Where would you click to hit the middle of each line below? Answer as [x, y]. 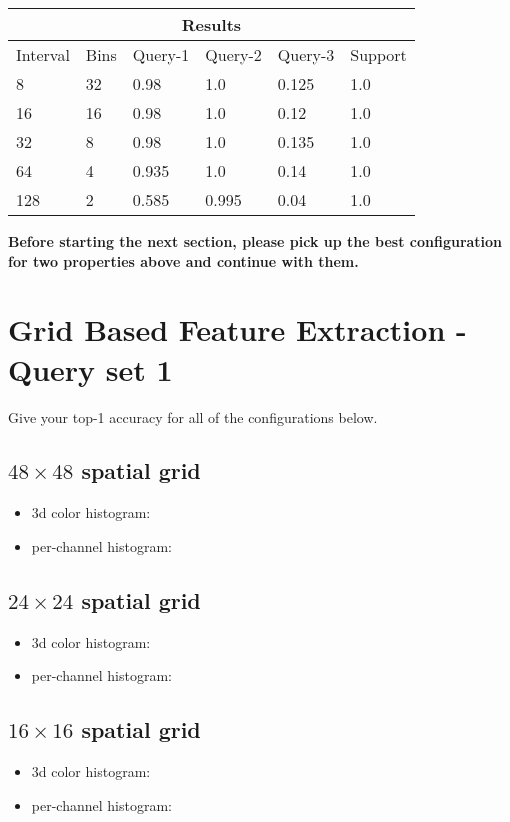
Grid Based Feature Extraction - [237, 329]
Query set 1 [90, 368]
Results [211, 24]
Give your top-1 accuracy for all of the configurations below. [193, 416]
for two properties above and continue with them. [183, 260]
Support [378, 54]
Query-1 [161, 54]
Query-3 [306, 54]
